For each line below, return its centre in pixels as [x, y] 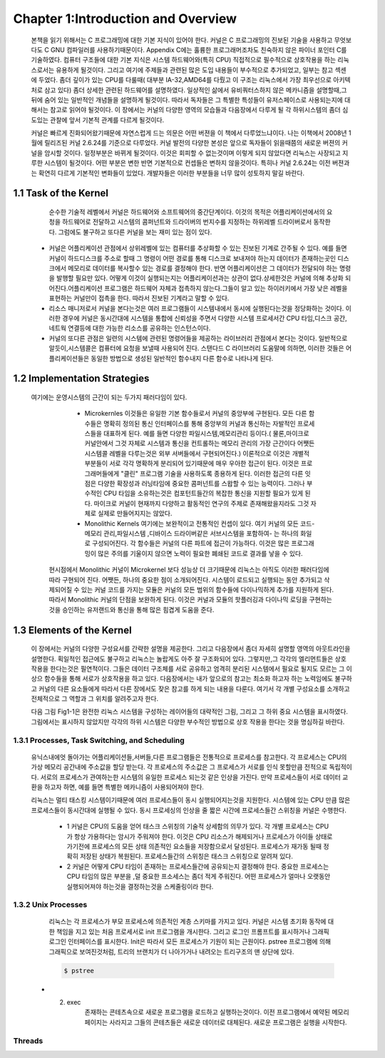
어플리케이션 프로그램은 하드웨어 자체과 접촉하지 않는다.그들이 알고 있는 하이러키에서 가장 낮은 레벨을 [208, 288]
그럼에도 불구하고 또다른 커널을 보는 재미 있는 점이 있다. [135, 231]
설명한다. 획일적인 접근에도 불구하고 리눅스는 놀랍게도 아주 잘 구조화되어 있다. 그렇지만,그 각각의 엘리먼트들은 [182, 659]
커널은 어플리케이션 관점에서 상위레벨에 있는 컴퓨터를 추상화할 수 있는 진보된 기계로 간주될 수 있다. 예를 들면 [198, 248]
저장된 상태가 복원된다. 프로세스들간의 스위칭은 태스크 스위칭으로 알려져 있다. [186, 857]
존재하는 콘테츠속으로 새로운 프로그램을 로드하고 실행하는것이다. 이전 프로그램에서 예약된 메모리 [217, 1012]
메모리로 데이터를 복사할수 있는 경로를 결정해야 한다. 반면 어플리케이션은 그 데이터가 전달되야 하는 [203, 268]
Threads [28, 1041]
